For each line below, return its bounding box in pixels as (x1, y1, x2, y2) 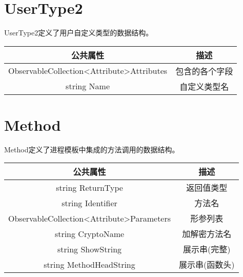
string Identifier (62, 196, 117, 209)
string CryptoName (54, 227, 125, 240)
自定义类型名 (179, 80, 229, 92)
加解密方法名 (182, 228, 232, 240)
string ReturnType (56, 181, 123, 193)
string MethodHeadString (44, 258, 135, 270)
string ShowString (57, 243, 122, 255)
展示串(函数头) (179, 259, 235, 271)
